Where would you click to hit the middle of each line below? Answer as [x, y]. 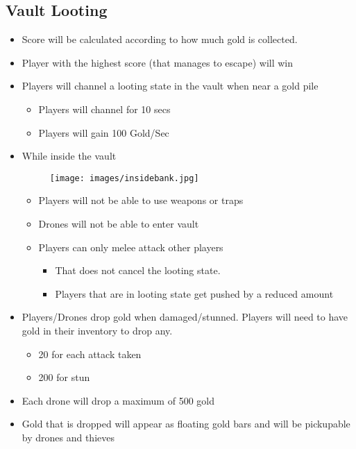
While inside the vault [69, 156]
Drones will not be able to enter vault [119, 224]
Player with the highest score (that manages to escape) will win [158, 62]
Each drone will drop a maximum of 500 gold [118, 400]
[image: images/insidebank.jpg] [124, 178]
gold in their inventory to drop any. [97, 330]
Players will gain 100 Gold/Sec [104, 132]
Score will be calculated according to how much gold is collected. [160, 39]
